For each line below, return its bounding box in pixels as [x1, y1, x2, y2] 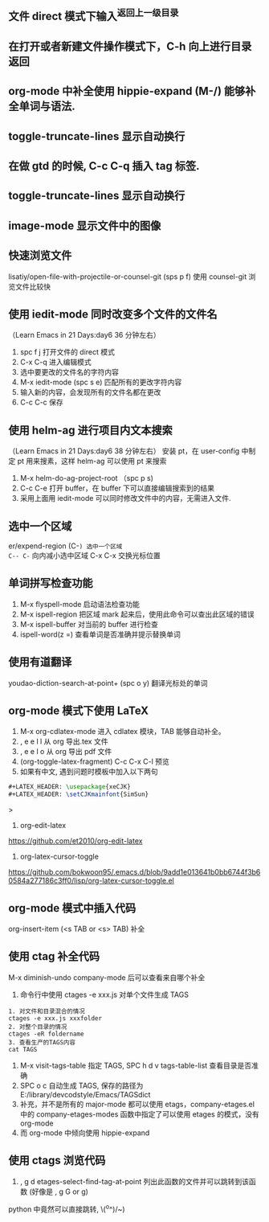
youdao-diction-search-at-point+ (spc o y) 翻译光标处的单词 [8, 678, 208, 687]
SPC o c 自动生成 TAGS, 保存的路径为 [19, 1081, 144, 1090]
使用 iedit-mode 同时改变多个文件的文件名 [8, 307, 218, 321]
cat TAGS [8, 1045, 38, 1053]
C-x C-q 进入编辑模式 [19, 357, 92, 367]
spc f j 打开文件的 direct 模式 [19, 347, 115, 357]
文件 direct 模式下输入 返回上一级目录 [8, 7, 179, 23]
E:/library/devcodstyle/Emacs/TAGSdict [19, 1089, 151, 1099]
